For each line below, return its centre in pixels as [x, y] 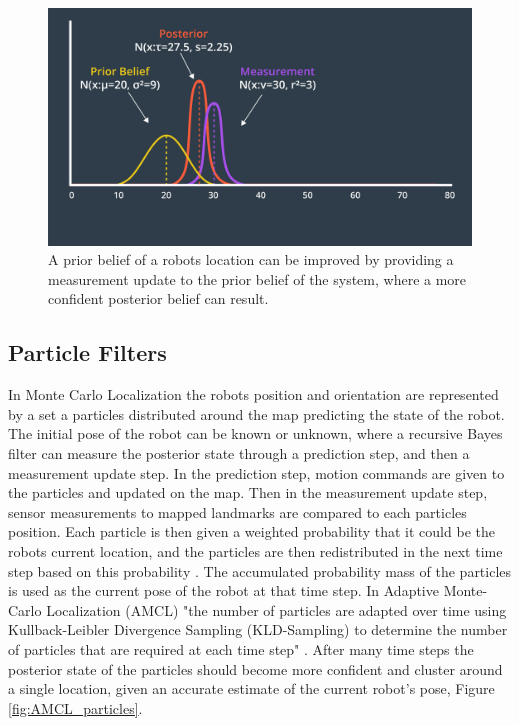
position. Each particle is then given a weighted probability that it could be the [251, 531]
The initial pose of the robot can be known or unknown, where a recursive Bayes [255, 433]
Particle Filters [87, 352]
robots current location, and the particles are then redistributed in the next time [255, 551]
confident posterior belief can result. [158, 298]
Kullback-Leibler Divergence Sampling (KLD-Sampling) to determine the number [258, 629]
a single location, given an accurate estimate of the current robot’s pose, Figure [251, 688]
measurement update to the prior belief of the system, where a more [257, 278]
